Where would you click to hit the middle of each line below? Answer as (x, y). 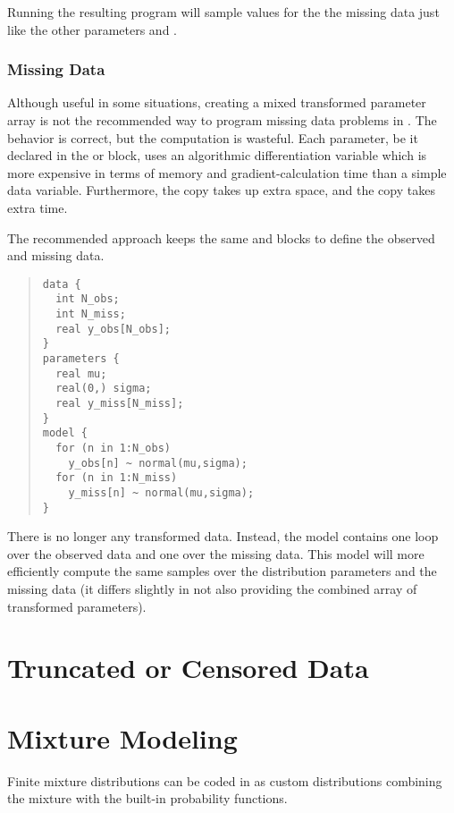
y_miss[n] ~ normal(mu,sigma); (161, 492)
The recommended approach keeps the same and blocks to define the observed (221, 237)
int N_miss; (91, 314)
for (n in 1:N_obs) (113, 448)
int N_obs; (88, 299)
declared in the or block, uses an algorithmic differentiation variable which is (217, 155)
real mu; (81, 373)
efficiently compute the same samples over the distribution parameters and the (222, 571)
